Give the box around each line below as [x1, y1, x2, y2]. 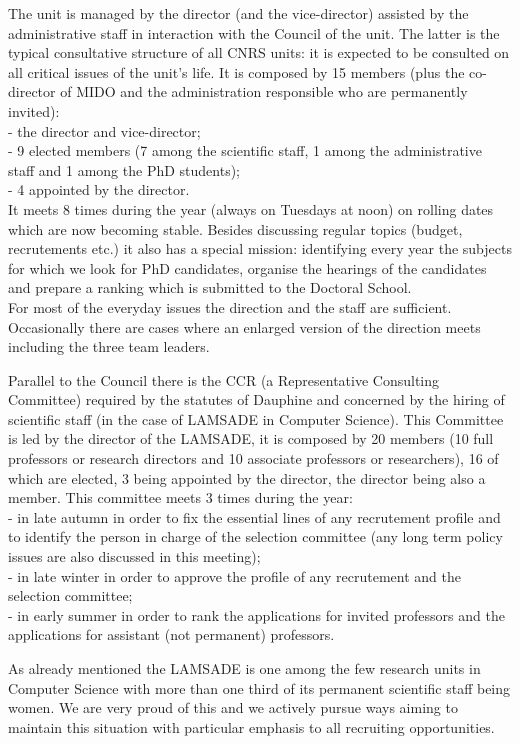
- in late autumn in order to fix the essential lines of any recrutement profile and [8, 506, 501, 527]
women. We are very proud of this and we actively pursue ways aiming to [8, 697, 458, 718]
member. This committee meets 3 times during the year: [8, 487, 353, 508]
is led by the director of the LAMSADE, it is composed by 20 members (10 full [8, 428, 494, 449]
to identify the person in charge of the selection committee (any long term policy [8, 526, 503, 547]
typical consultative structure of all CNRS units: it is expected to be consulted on [8, 42, 510, 63]
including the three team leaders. [8, 336, 210, 357]
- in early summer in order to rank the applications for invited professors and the [8, 604, 505, 625]
